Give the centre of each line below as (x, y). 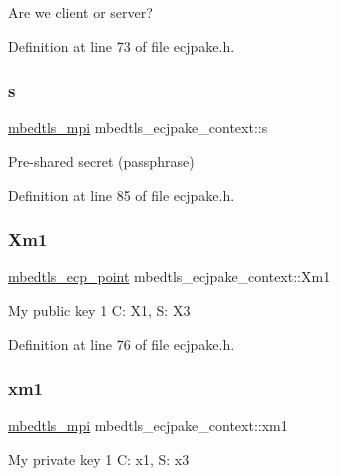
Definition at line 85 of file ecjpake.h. (121, 194)
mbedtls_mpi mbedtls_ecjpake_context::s (138, 127)
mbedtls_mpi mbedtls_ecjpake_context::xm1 (148, 425)
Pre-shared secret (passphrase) (101, 161)
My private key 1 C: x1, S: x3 (99, 459)
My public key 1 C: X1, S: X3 (99, 310)
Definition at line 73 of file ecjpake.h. (121, 45)
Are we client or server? (80, 12)
